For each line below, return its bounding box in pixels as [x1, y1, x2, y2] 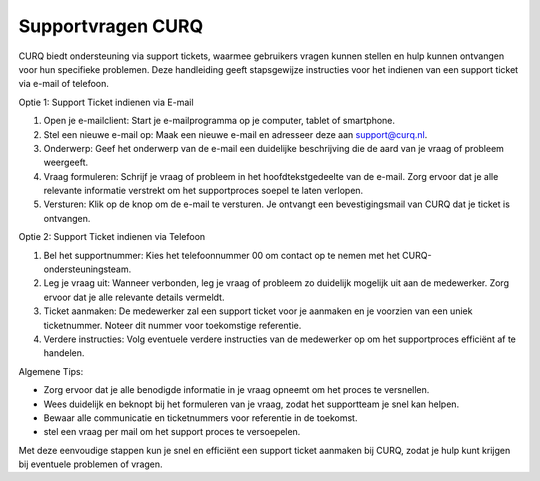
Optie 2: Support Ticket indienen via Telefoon [18, 231, 206, 243]
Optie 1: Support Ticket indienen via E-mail [18, 96, 194, 108]
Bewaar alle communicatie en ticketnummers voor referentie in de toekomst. [43, 411, 358, 424]
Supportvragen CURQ [18, 15, 204, 37]
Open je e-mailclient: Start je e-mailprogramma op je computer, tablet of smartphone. [43, 115, 395, 127]
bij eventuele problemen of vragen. [18, 458, 164, 470]
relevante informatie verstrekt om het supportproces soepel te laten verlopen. [43, 185, 364, 197]
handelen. [43, 347, 85, 359]
